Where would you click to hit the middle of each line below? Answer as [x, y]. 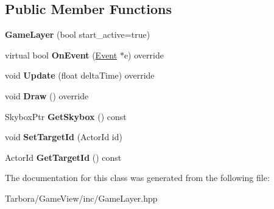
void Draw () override [47, 95]
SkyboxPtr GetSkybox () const [66, 116]
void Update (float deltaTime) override [80, 75]
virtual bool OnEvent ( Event [61, 55]
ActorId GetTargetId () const [63, 157]
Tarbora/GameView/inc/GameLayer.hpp [81, 198]
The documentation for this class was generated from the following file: [137, 178]
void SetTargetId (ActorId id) [64, 137]
